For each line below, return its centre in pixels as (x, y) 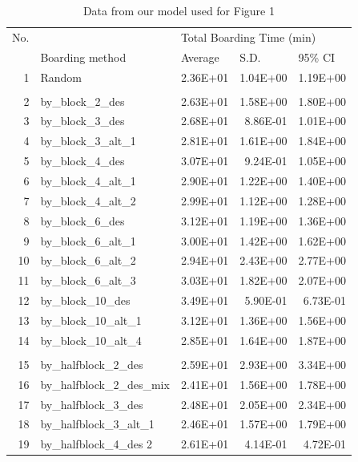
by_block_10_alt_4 (91, 340)
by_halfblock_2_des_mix (105, 384)
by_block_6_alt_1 (88, 240)
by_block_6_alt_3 (88, 280)
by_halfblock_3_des (92, 404)
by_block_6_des (82, 220)
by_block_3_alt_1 (88, 141)
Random (61, 77)
